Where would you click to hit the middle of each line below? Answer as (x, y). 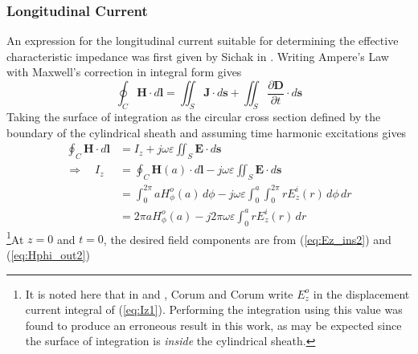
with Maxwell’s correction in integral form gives (124, 72)
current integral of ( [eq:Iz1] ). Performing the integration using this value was (214, 309)
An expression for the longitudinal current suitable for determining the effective (203, 41)
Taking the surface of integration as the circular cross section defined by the (194, 117)
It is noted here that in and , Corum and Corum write (159, 293)
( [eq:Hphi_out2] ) (48, 255)
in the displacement (361, 293)
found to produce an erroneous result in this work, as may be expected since (213, 325)
